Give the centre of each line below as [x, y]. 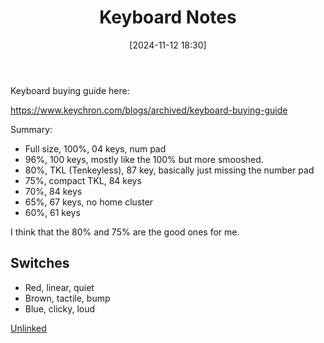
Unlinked [28, 328]
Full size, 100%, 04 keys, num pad [95, 148]
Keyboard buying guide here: [70, 90]
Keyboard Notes [168, 17]
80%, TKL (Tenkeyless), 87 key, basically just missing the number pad [169, 170]
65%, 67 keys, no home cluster [89, 202]
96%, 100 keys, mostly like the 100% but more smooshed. [144, 159]
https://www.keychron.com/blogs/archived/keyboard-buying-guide [149, 110]
